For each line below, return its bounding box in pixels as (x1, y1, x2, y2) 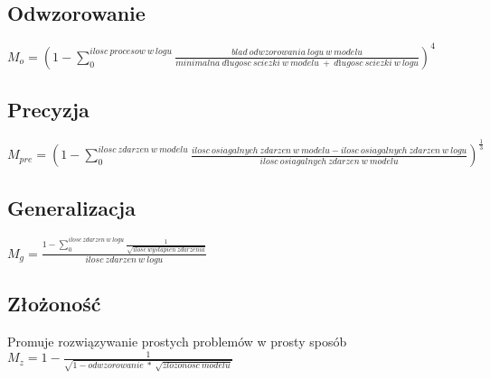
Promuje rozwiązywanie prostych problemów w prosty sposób (7, 332, 347, 351)
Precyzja (7, 96, 90, 124)
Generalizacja (7, 193, 136, 221)
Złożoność (7, 290, 101, 318)
